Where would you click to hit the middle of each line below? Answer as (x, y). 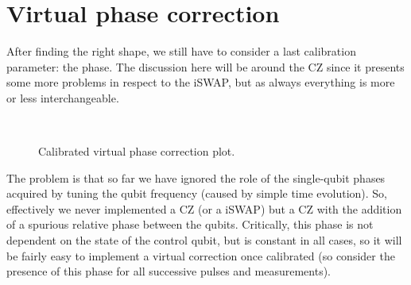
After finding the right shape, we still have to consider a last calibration (181, 51)
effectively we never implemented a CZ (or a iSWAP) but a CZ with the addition (204, 208)
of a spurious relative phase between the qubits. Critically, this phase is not (190, 224)
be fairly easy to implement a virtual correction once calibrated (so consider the (201, 255)
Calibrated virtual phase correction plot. (137, 151)
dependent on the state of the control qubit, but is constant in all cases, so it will (204, 240)
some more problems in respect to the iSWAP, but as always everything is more (201, 82)
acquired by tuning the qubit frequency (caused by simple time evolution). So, (197, 193)
